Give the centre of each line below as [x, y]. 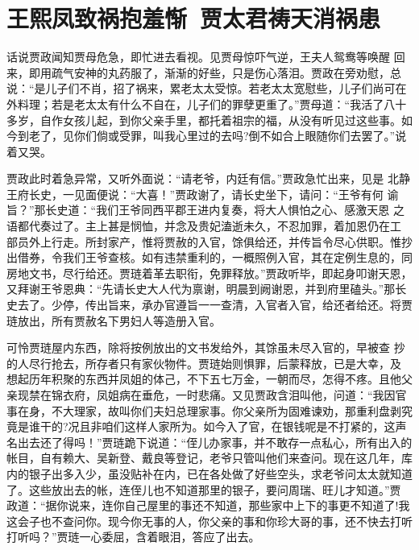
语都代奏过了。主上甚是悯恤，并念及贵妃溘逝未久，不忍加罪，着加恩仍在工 [204, 226]
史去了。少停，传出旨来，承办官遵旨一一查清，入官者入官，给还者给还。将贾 [209, 305]
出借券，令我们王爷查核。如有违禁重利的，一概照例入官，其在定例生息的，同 [209, 257]
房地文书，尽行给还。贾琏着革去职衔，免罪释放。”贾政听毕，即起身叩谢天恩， [209, 273]
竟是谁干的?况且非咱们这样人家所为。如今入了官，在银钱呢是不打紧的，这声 [207, 426]
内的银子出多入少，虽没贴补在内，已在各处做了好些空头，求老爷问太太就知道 [209, 473]
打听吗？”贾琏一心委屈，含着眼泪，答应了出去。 [133, 537]
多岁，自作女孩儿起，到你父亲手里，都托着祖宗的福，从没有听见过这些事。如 [209, 120]
